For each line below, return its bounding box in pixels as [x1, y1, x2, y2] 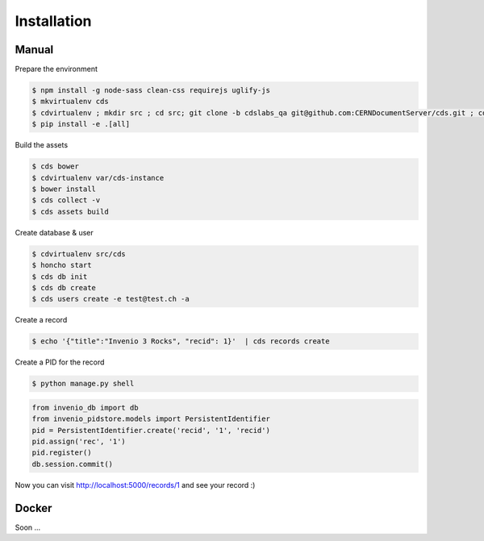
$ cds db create [31, 283, 97, 292]
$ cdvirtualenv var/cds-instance [31, 173, 165, 182]
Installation [15, 12, 92, 30]
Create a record [15, 315, 68, 325]
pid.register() [31, 448, 92, 457]
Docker [15, 501, 52, 515]
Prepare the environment [15, 65, 98, 74]
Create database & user [15, 227, 94, 237]
